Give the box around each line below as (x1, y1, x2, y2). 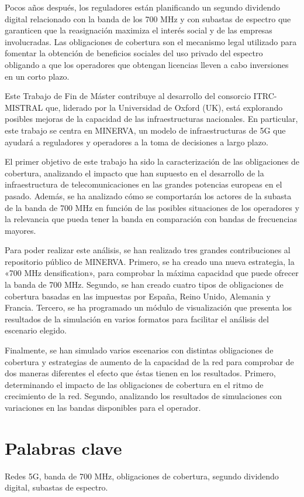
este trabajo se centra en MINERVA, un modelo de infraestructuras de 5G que (5, 124, 286, 136)
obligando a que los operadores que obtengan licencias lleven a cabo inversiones (5, 58, 289, 70)
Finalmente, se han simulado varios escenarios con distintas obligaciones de (5, 344, 274, 356)
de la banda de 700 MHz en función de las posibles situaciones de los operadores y (5, 201, 299, 213)
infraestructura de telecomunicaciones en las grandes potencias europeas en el (5, 178, 282, 190)
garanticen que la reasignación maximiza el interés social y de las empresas (5, 24, 272, 36)
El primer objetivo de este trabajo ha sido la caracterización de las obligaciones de (5, 155, 299, 168)
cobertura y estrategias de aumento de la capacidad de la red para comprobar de (5, 355, 294, 367)
